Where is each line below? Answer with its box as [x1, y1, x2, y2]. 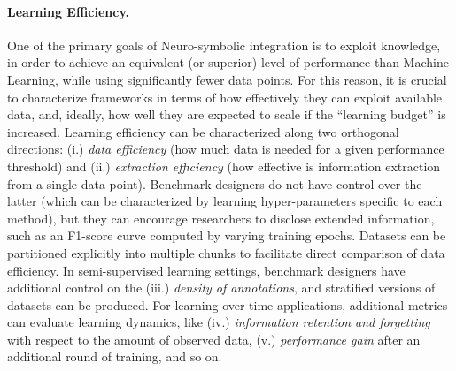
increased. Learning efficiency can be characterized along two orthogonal [7, 122, 399, 140]
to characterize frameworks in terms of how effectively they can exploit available [7, 87, 443, 106]
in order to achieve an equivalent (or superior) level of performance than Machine [7, 53, 449, 72]
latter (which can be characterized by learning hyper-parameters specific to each [7, 192, 443, 210]
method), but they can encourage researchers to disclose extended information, [7, 208, 435, 227]
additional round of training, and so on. [7, 347, 222, 366]
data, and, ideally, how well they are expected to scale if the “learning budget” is [7, 105, 446, 124]
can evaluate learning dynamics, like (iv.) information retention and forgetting [7, 313, 430, 331]
